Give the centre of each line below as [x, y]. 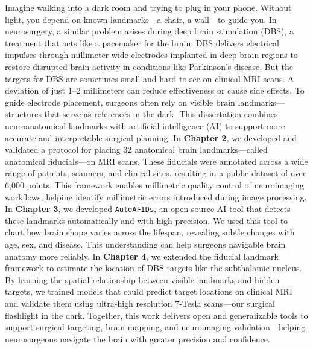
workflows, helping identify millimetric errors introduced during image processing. [156, 197]
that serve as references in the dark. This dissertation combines [161, 114]
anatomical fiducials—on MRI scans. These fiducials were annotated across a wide [156, 161]
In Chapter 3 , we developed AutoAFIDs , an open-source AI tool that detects [148, 209]
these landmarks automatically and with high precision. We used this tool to [147, 220]
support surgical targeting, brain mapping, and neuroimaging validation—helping [155, 327]
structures [23, 114]
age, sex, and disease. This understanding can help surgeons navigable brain [145, 244]
